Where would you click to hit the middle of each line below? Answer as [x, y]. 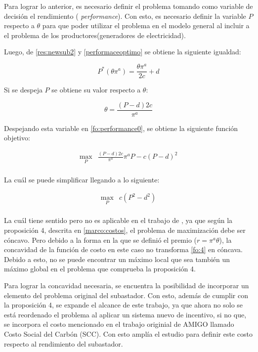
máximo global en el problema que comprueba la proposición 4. [100, 269]
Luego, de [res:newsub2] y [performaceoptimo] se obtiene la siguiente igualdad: [123, 52]
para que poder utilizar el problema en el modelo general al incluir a [146, 25]
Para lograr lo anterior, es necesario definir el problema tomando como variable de [129, 6]
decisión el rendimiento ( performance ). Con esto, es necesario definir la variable [125, 16]
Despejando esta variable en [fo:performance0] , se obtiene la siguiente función [121, 128]
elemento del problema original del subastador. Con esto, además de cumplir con [126, 295]
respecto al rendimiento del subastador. [64, 343]
